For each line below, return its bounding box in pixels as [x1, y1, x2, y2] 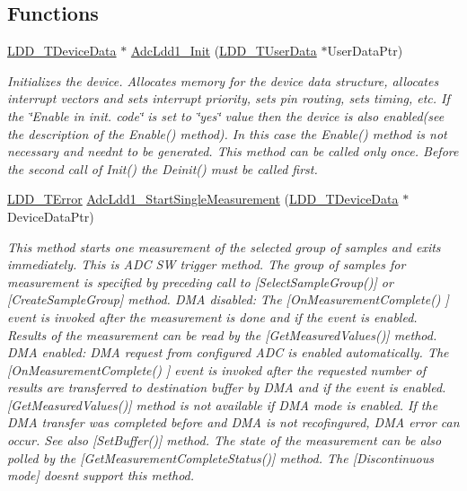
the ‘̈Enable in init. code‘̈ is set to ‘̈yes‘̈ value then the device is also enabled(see [7, 106, 445, 125]
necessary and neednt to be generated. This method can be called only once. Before [7, 142, 459, 161]
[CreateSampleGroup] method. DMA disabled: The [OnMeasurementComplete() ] [7, 290, 449, 309]
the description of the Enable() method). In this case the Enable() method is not [7, 124, 447, 143]
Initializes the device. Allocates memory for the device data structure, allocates [7, 71, 439, 90]
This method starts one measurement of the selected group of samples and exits [7, 237, 441, 256]
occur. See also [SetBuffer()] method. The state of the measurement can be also [7, 431, 442, 450]
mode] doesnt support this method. [7, 466, 195, 485]
